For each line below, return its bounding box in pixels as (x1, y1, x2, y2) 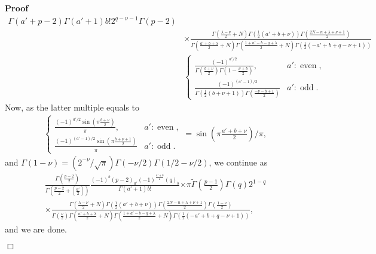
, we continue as (209, 155, 268, 168)
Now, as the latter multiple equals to (5, 101, 139, 113)
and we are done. (5, 223, 67, 235)
